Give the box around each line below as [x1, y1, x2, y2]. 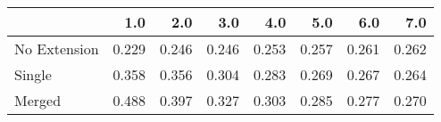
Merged [14, 90, 62, 110]
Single [14, 64, 52, 85]
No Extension [14, 38, 99, 59]
